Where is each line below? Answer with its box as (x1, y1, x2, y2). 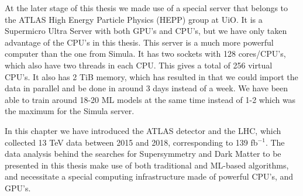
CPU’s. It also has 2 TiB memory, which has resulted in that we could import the (5, 70, 298, 82)
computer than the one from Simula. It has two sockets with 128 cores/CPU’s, (5, 47, 286, 60)
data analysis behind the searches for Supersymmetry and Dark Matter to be (5, 147, 281, 160)
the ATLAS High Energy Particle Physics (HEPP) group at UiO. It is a (5, 13, 263, 25)
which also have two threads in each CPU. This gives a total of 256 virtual (5, 59, 273, 71)
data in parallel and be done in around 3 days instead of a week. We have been (5, 82, 288, 94)
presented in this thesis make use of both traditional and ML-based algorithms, (5, 159, 289, 171)
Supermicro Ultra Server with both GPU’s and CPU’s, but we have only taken (5, 25, 287, 37)
